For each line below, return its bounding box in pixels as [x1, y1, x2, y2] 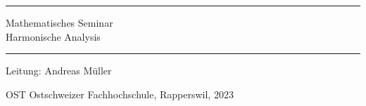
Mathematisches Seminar [6, 15, 113, 29]
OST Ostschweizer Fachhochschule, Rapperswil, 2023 [6, 86, 234, 101]
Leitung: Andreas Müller [6, 63, 112, 78]
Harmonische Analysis [6, 29, 101, 44]
